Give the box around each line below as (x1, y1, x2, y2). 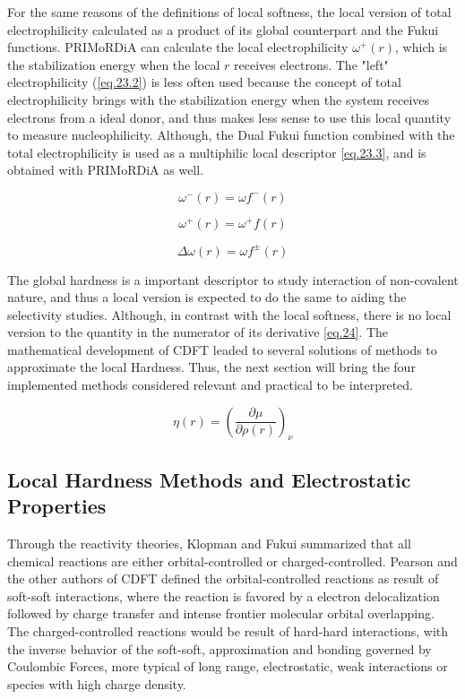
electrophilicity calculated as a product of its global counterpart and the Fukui (7, 20, 439, 39)
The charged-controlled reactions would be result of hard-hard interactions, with (7, 622, 449, 641)
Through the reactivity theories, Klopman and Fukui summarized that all (7, 534, 411, 553)
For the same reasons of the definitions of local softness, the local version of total (7, 3, 452, 21)
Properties (7, 492, 107, 520)
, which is (395, 38, 448, 56)
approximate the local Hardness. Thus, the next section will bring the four (7, 358, 416, 376)
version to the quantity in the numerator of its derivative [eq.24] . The (7, 323, 389, 341)
